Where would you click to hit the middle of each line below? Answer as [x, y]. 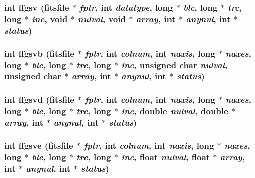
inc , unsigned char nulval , [175, 65]
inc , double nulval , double [175, 111]
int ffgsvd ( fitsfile [39, 99]
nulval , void [102, 18]
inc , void [50, 18]
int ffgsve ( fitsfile [39, 145]
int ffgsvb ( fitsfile [39, 53]
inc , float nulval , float [166, 157]
